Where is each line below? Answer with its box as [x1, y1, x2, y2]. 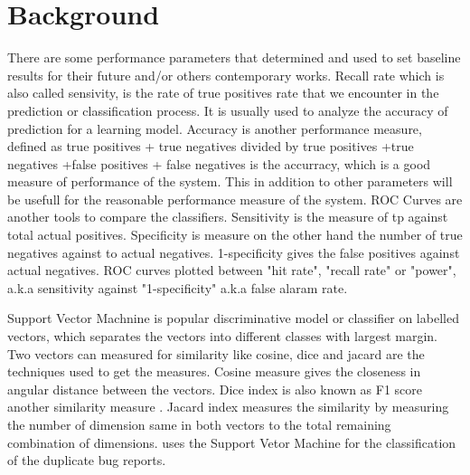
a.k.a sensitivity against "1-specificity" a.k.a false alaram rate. [7, 278, 348, 297]
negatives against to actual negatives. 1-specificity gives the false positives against [7, 242, 460, 261]
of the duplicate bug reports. [7, 451, 166, 470]
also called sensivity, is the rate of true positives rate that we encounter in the [7, 83, 439, 102]
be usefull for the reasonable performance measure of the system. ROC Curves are [7, 189, 463, 208]
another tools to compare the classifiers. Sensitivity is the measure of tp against [7, 207, 448, 226]
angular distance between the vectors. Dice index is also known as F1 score [7, 379, 423, 398]
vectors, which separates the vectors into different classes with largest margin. [7, 327, 437, 346]
